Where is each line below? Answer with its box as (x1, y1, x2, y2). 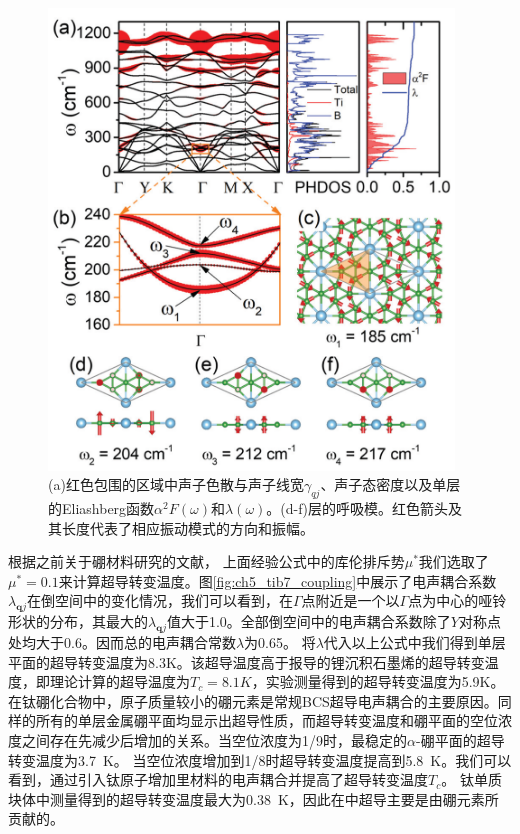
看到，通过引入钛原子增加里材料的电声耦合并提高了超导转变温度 (8, 769, 428, 790)
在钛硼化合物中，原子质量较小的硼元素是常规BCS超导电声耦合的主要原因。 (8, 690, 498, 711)
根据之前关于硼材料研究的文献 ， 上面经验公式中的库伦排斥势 (8, 551, 405, 572)
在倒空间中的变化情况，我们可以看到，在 (26, 590, 293, 611)
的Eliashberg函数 (48, 497, 155, 518)
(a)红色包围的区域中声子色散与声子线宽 (48, 474, 304, 495)
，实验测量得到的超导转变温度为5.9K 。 (251, 671, 505, 692)
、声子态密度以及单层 (320, 474, 461, 495)
